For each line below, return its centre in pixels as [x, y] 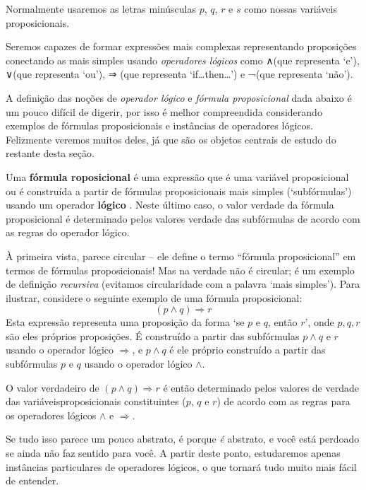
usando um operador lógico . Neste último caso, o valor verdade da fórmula [170, 205]
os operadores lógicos [51, 415]
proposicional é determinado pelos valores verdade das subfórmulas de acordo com [183, 218]
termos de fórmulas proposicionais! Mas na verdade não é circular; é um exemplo [180, 270]
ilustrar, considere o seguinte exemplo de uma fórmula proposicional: [154, 297]
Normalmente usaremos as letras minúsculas [101, 8]
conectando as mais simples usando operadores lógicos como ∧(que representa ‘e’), [183, 60]
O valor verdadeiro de [53, 387]
